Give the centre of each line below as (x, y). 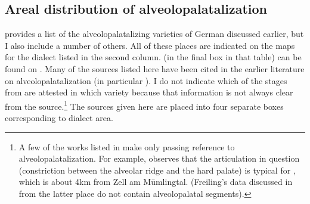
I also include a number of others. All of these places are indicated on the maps (150, 45)
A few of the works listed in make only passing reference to (127, 146)
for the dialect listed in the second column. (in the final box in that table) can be (153, 57)
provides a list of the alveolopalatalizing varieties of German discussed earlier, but (154, 34)
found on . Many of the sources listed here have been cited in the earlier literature (155, 68)
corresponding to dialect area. (59, 118)
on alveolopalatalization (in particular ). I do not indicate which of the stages (146, 80)
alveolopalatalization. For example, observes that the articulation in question (159, 158)
